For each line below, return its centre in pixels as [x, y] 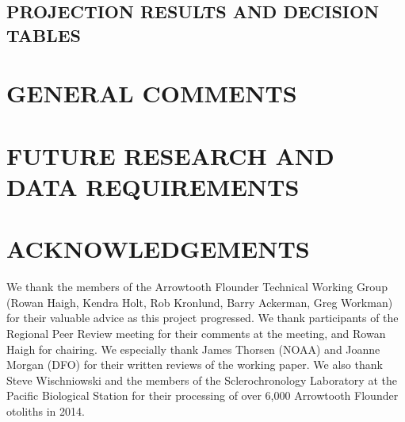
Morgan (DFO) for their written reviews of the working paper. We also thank [195, 364]
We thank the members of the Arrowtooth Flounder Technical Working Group [197, 287]
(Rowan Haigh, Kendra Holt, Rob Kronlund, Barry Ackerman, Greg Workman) [200, 302]
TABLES [44, 35]
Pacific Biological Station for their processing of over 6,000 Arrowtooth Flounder [202, 395]
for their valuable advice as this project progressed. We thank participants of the [202, 318]
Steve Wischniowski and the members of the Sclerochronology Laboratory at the [202, 380]
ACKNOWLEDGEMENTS [158, 249]
